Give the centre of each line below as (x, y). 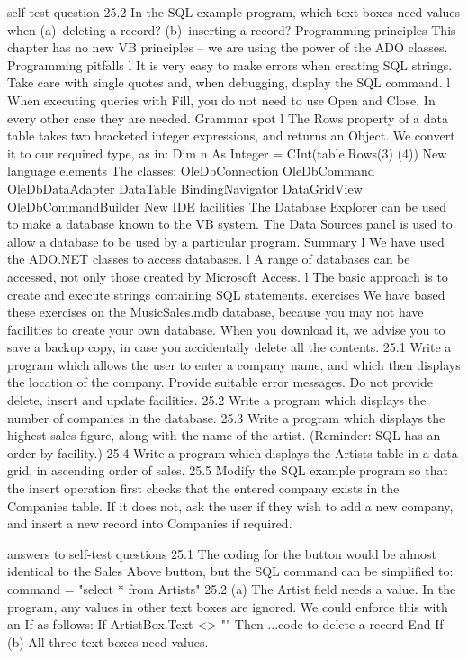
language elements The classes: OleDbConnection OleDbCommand (191, 171)
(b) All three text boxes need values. (108, 641)
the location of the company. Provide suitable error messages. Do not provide (220, 382)
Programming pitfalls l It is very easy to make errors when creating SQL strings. (230, 64)
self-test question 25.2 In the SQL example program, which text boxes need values (234, 12)
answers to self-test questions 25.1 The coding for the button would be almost (222, 553)
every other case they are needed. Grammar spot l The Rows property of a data (228, 117)
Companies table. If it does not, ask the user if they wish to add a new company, (230, 505)
